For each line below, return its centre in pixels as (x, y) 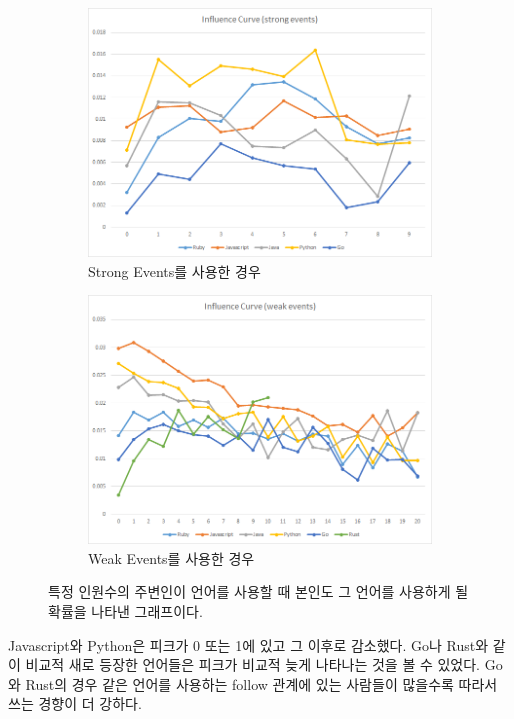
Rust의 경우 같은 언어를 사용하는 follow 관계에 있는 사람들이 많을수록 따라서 (261, 683)
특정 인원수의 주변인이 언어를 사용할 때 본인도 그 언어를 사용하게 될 (258, 591)
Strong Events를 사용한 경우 (174, 270)
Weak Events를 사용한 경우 (171, 557)
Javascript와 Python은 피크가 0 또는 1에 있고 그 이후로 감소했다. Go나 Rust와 (248, 644)
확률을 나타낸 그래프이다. (125, 610)
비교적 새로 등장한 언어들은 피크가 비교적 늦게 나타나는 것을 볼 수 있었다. (252, 664)
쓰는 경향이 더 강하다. (75, 703)
